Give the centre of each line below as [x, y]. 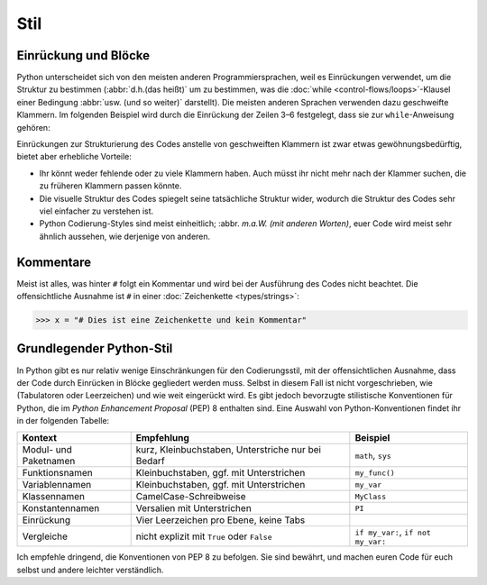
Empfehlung [162, 438]
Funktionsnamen [58, 473]
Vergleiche [45, 536]
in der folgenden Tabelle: [63, 421]
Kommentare [54, 262]
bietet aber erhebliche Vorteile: [74, 157]
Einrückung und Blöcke [83, 55]
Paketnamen [49, 462]
